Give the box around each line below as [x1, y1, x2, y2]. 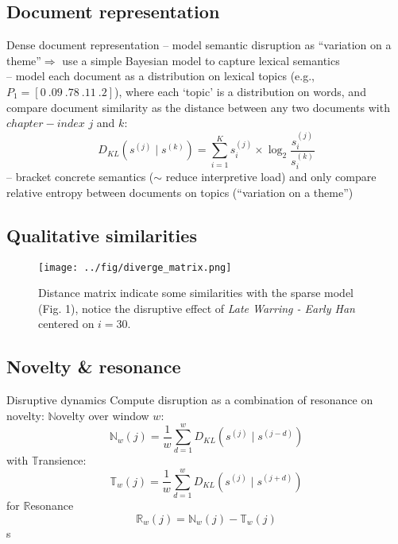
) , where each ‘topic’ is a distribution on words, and [114, 83, 366, 99]
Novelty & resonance [6, 354, 181, 379]
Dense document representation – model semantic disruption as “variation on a [6, 37, 392, 53]
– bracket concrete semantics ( [6, 168, 154, 185]
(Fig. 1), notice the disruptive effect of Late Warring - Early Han [38, 299, 355, 316]
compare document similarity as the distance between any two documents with [6, 98, 390, 115]
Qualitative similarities [6, 222, 197, 247]
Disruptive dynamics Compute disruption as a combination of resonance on [6, 392, 373, 408]
